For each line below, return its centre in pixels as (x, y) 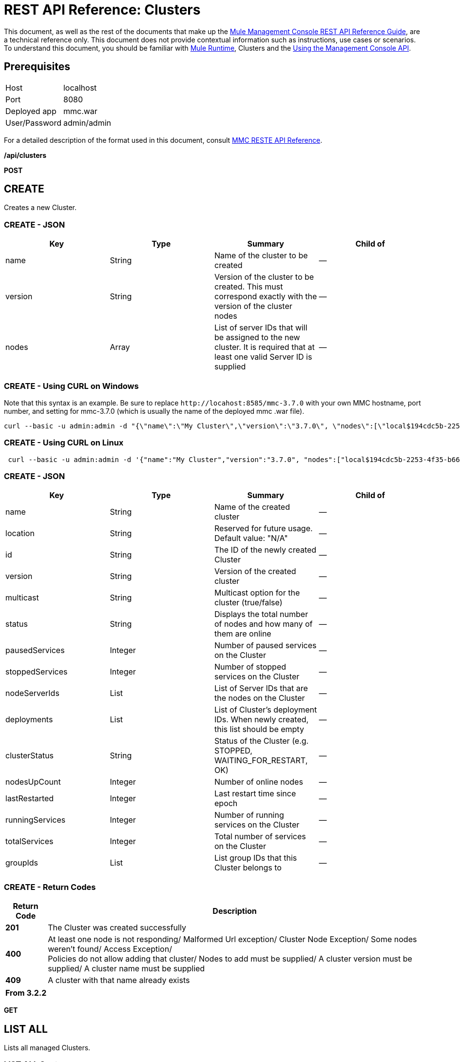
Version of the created (255, 571)
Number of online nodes (259, 782)
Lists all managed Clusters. (47, 1048)
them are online (243, 634)
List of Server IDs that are (261, 688)
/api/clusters (25, 155)
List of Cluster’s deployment (266, 710)
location (20, 533)
